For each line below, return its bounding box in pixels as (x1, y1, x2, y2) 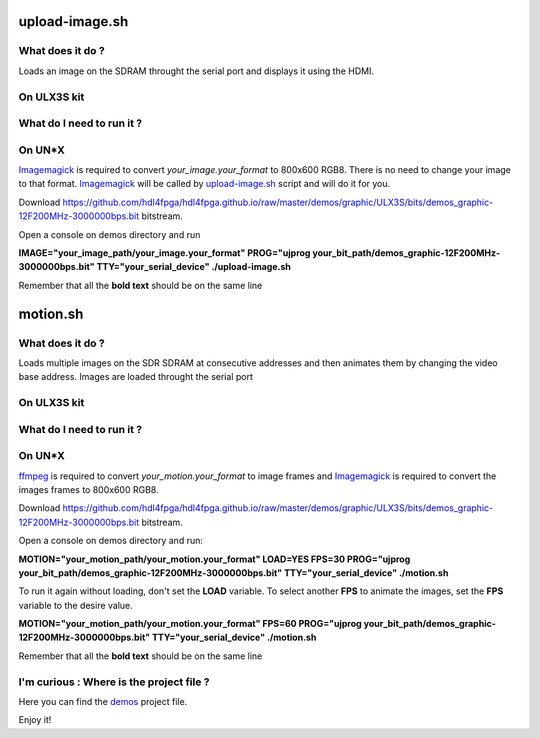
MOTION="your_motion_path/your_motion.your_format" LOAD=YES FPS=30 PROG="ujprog (18, 553, 411, 565)
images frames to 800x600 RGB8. (18, 483, 159, 495)
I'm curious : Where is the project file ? (18, 675, 210, 689)
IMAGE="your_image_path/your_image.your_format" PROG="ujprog (18, 246, 311, 259)
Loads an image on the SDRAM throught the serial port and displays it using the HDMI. (18, 65, 375, 77)
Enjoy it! (18, 714, 52, 726)
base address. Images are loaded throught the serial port (18, 371, 254, 383)
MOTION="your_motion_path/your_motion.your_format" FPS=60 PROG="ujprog (18, 618, 362, 630)
